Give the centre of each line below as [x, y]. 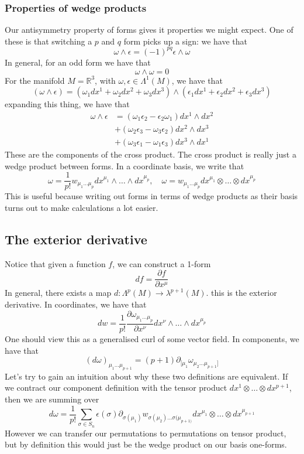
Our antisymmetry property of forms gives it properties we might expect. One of [149, 30]
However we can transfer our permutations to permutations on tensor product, [146, 433]
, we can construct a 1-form [162, 263]
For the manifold [35, 80]
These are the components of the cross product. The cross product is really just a [151, 154]
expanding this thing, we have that [67, 104]
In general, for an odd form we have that [78, 62]
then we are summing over [52, 399]
